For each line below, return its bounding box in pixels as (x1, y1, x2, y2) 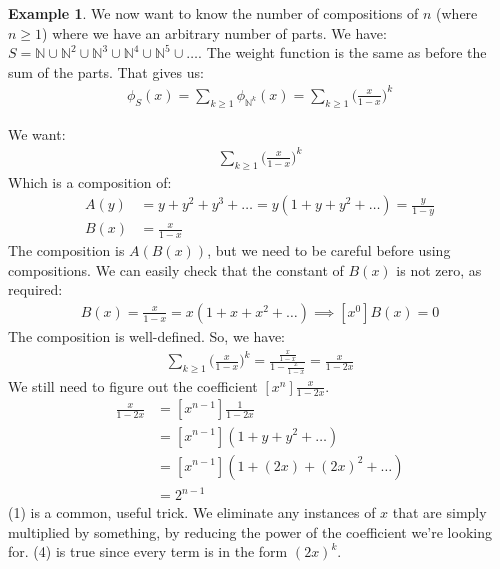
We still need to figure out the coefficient (8, 375, 258, 396)
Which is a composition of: (8, 171, 172, 192)
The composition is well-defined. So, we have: (8, 325, 286, 346)
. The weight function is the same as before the (198, 42, 487, 63)
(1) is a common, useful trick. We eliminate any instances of (8, 502, 376, 523)
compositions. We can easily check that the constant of (8, 259, 344, 280)
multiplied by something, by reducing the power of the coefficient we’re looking (8, 521, 492, 542)
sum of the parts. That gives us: (8, 61, 204, 82)
